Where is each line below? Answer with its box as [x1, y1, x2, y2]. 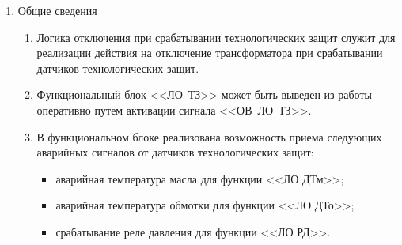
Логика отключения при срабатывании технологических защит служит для [36, 28, 396, 45]
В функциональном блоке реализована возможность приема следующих [36, 128, 382, 145]
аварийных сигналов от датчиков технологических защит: [36, 144, 314, 160]
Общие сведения [17, 2, 97, 18]
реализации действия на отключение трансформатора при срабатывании [36, 44, 383, 61]
